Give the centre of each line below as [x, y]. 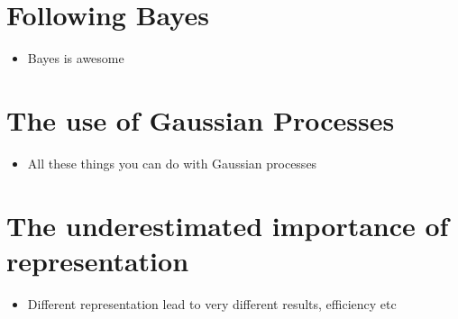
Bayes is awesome [76, 58]
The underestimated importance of [228, 225]
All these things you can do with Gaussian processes [172, 163]
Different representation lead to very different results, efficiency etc [212, 303]
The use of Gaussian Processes [201, 119]
